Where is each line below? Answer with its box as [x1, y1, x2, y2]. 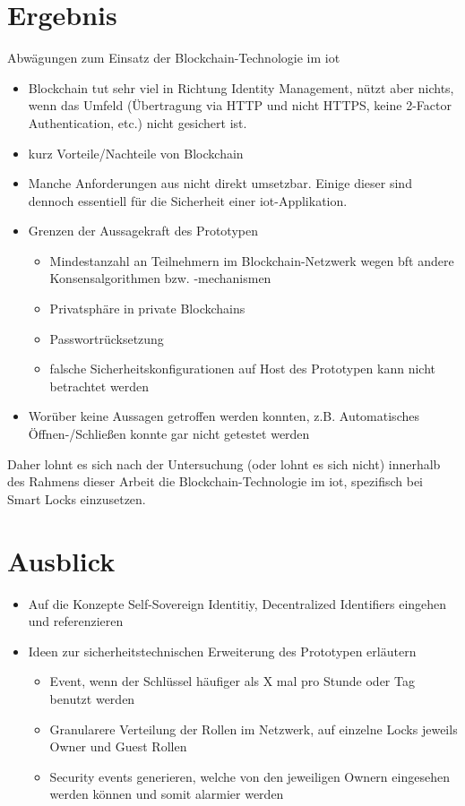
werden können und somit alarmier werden [49, 785, 284, 803]
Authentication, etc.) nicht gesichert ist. [28, 113, 247, 132]
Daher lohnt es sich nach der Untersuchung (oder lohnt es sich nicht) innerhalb [7, 454, 441, 473]
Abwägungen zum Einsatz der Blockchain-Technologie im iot [7, 48, 340, 67]
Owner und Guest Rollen [49, 737, 187, 756]
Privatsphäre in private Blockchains [49, 299, 245, 318]
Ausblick [7, 542, 116, 579]
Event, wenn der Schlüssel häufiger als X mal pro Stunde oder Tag [49, 672, 415, 690]
